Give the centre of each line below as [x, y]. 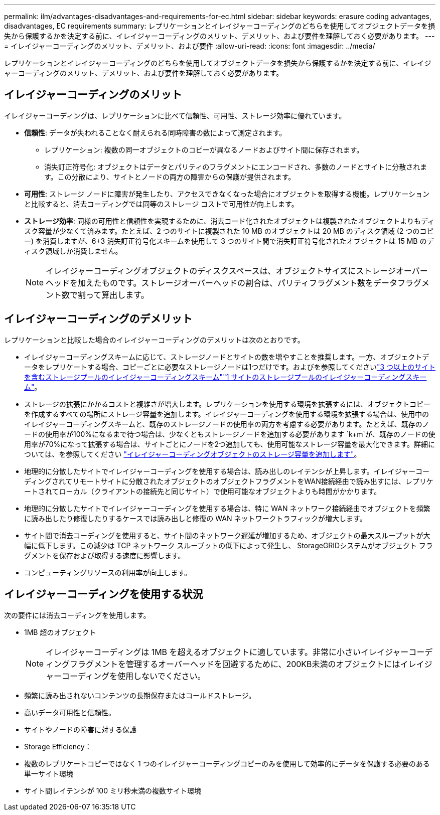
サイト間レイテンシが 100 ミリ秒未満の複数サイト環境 [113, 790]
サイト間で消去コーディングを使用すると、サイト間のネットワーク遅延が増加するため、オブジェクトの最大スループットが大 [227, 535]
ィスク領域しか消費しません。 [73, 251]
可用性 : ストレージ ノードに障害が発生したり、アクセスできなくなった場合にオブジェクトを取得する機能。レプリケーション [227, 194]
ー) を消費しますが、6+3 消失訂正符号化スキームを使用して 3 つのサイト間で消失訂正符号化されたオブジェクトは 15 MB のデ [229, 241]
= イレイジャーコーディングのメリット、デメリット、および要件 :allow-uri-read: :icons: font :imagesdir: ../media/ [190, 46]
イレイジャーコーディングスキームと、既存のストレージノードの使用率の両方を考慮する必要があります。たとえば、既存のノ [227, 424]
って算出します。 [117, 295]
